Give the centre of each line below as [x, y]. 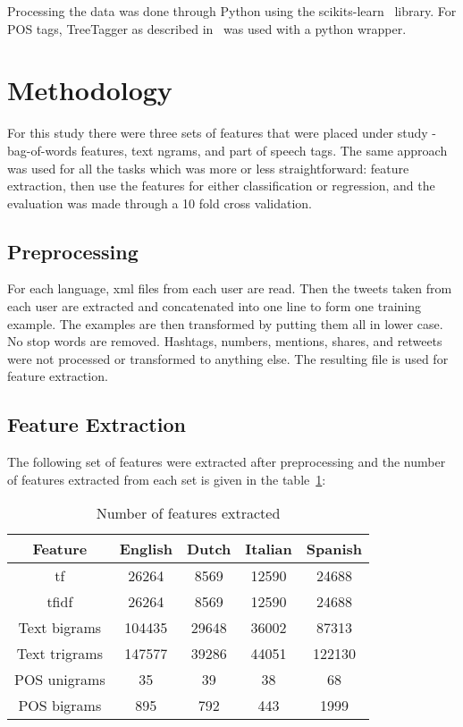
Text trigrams [59, 654]
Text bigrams [60, 628]
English [146, 549]
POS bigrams [60, 706]
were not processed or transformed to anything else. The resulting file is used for [228, 358]
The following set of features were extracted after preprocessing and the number [227, 462]
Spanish [334, 549]
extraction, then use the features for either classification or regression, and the [221, 186]
